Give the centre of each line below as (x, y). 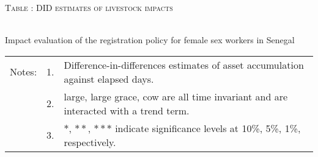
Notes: (24, 72)
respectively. (90, 142)
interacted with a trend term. (127, 110)
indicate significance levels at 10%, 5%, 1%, (208, 128)
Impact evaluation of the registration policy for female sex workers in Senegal (150, 40)
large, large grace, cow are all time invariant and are (176, 96)
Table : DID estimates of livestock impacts (89, 7)
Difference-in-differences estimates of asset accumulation (184, 65)
